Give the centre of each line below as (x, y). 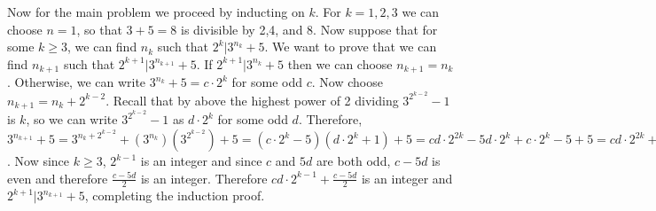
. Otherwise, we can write (77, 82)
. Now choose (347, 82)
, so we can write (72, 119)
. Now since (39, 160)
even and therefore (58, 178)
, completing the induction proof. (175, 195)
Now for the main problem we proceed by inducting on (156, 12)
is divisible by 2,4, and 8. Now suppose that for (309, 29)
